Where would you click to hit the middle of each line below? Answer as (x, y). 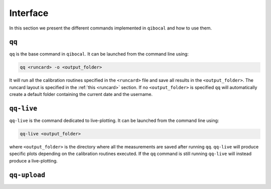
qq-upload (27, 175)
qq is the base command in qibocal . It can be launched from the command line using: (99, 54)
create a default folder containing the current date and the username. (81, 94)
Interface (29, 13)
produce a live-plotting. (33, 160)
